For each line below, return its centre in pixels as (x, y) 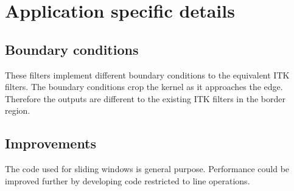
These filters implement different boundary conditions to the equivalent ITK (147, 75)
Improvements (51, 143)
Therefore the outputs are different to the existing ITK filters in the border (145, 98)
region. (18, 110)
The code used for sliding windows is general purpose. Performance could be (147, 169)
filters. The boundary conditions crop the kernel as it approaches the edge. (144, 87)
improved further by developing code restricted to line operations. (128, 180)
